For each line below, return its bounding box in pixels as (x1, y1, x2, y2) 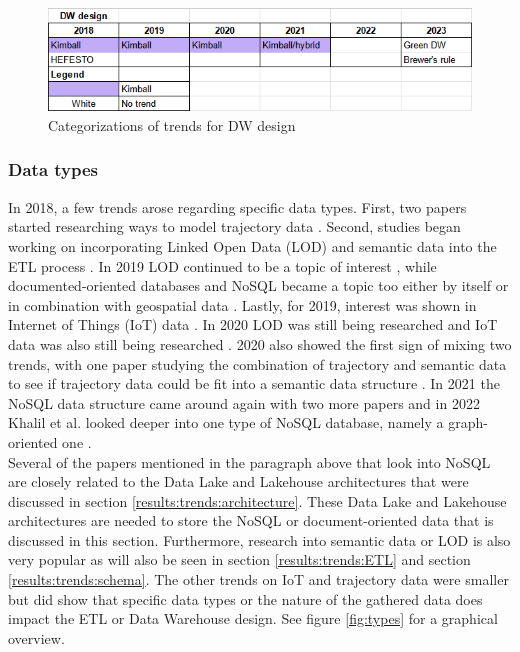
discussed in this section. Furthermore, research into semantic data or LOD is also (8, 529, 511, 550)
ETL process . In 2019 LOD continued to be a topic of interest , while (8, 255, 437, 276)
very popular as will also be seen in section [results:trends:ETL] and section (8, 549, 471, 570)
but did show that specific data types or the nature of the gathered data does (8, 588, 483, 609)
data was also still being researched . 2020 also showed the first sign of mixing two (8, 333, 512, 354)
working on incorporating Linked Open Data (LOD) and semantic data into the (8, 235, 497, 256)
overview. (8, 627, 65, 648)
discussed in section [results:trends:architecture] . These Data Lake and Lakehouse (8, 490, 507, 511)
